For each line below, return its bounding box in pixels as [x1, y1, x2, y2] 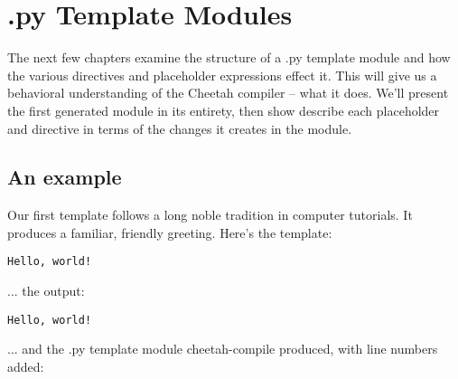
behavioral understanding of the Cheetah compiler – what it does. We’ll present [7, 83, 449, 102]
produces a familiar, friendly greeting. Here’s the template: [7, 223, 332, 242]
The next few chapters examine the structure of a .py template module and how [7, 48, 451, 67]
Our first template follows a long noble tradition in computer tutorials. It [7, 205, 413, 224]
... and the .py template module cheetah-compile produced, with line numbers [7, 339, 438, 358]
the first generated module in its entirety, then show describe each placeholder [7, 100, 440, 119]
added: [7, 356, 44, 375]
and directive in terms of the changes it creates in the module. [7, 118, 352, 137]
